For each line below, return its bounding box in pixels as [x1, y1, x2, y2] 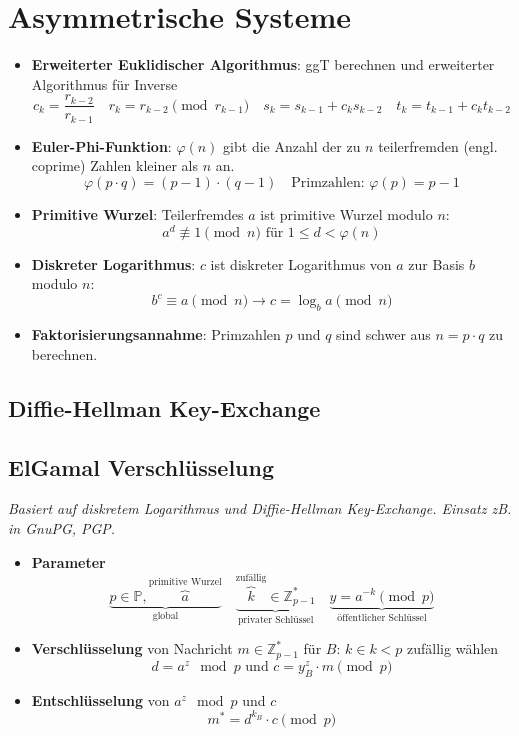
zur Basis [408, 253, 465, 274]
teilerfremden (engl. [378, 135, 498, 156]
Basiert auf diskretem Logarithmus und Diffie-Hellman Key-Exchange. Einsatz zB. [8, 498, 512, 519]
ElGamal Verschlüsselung [8, 451, 275, 482]
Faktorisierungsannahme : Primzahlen [31, 324, 281, 345]
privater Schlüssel [237, 614, 314, 625]
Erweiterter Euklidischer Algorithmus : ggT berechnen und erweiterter [31, 54, 495, 75]
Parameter [31, 551, 106, 572]
